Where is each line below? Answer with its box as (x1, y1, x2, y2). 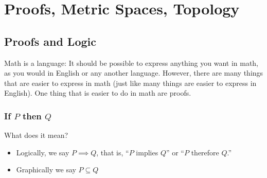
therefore (191, 147, 219, 157)
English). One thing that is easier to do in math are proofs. (4, 87, 191, 98)
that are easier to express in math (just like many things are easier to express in (4, 77, 257, 88)
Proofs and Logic (4, 33, 96, 49)
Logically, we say (16, 147, 69, 157)
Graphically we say (16, 164, 76, 175)
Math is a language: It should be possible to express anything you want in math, (4, 57, 259, 68)
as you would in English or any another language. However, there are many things (4, 67, 263, 78)
